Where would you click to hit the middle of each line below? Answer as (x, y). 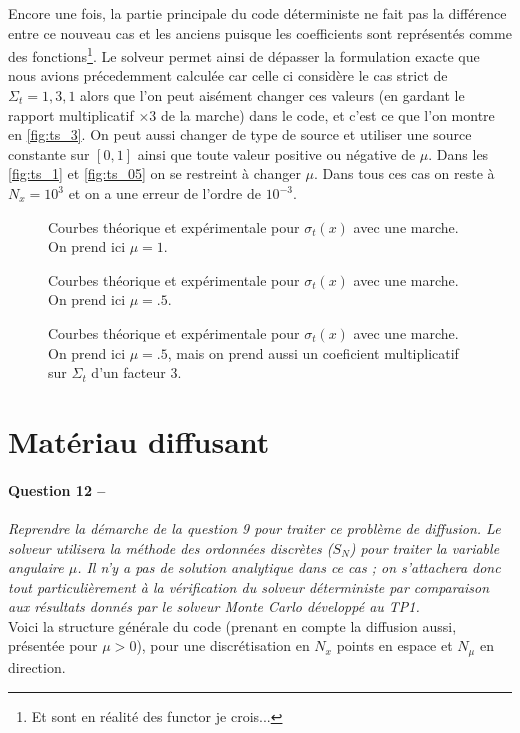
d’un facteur (128, 372)
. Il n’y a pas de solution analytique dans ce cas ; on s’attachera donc (289, 567)
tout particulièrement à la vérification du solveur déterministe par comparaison (249, 586)
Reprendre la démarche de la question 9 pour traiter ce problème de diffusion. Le (254, 527)
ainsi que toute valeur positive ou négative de (276, 153)
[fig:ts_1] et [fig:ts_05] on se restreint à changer (154, 173)
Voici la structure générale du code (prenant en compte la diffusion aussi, (232, 625)
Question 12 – (57, 489)
